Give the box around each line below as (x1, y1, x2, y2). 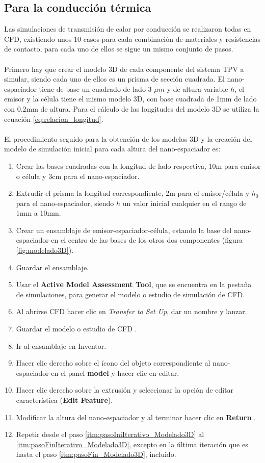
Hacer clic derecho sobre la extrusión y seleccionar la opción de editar (16, 384, 234, 395)
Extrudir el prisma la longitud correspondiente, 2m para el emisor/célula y (16, 188, 250, 198)
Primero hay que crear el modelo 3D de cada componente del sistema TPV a (4, 63, 244, 74)
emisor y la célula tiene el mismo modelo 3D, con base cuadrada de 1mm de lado (4, 93, 257, 104)
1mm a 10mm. (16, 208, 61, 218)
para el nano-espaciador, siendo (16, 197, 114, 208)
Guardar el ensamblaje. (16, 262, 89, 272)
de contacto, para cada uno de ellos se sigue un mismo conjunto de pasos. (4, 43, 233, 54)
